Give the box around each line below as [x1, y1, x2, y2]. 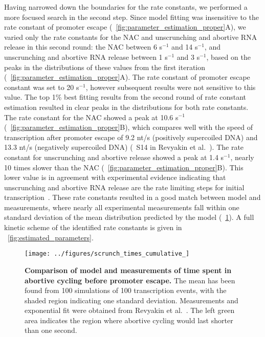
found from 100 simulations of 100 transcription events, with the [25, 285, 227, 296]
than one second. [25, 325, 77, 335]
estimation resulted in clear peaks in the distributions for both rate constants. [4, 101, 249, 112]
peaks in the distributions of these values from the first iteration [4, 61, 206, 72]
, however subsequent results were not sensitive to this [85, 81, 256, 92]
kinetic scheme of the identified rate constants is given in [4, 222, 182, 233]
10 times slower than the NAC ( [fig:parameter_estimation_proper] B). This [4, 162, 244, 172]
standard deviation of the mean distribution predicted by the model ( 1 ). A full [4, 212, 254, 222]
